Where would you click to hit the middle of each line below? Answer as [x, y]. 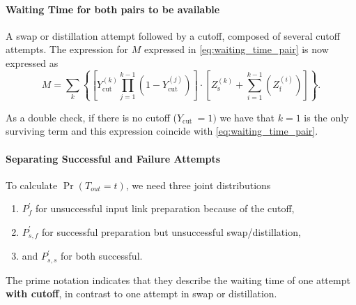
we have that [247, 117]
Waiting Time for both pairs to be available [113, 9]
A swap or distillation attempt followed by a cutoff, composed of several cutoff [173, 35]
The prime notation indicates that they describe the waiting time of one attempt [178, 280]
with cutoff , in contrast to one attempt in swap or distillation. [141, 293]
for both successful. [102, 256]
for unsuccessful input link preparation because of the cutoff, [165, 208]
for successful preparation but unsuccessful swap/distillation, [171, 231]
